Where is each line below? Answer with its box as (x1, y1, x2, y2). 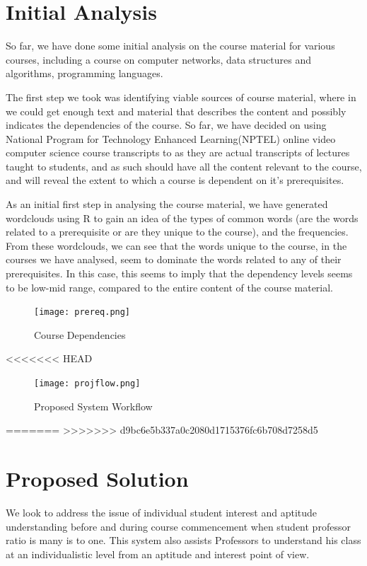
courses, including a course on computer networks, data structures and (6, 52, 311, 67)
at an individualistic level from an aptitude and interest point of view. (6, 546, 310, 561)
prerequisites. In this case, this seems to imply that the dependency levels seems (6, 266, 353, 281)
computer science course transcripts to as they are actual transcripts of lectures (6, 145, 350, 160)
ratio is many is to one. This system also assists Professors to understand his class (6, 533, 361, 548)
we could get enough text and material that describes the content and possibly (6, 103, 346, 118)
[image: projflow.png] (34, 379, 141, 389)
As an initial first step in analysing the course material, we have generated (6, 197, 328, 212)
